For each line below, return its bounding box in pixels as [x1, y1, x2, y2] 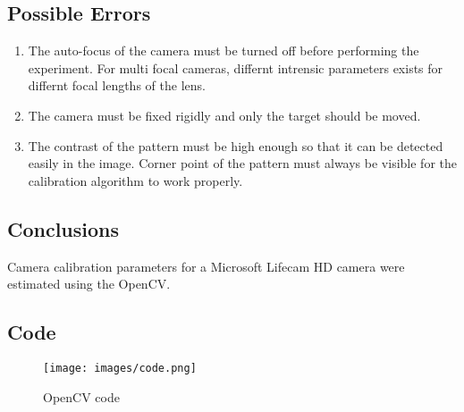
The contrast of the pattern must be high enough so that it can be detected [28, 136, 443, 155]
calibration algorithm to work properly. [28, 171, 243, 189]
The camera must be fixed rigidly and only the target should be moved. [28, 105, 421, 124]
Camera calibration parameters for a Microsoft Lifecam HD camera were [7, 256, 405, 275]
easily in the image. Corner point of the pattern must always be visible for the [28, 154, 457, 172]
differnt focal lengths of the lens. [28, 76, 206, 95]
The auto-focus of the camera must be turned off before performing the [28, 41, 419, 60]
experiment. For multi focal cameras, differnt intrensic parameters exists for [28, 58, 443, 77]
